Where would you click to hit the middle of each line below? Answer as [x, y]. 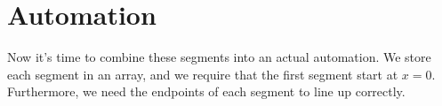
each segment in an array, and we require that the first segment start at [203, 74]
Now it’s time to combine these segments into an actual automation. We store [219, 57]
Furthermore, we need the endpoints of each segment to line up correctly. [206, 91]
